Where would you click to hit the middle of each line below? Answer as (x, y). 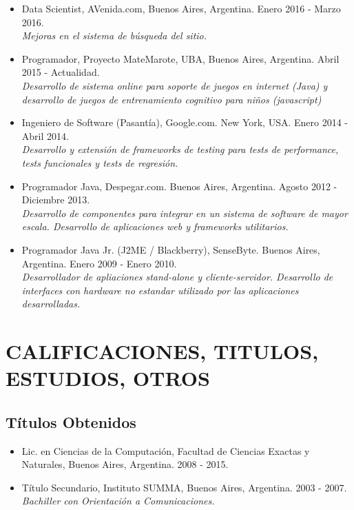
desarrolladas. (51, 304)
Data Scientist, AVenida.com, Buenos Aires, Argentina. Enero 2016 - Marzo (181, 8)
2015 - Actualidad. (61, 72)
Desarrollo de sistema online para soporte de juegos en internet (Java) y (175, 85)
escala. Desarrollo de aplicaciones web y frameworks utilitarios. (155, 226)
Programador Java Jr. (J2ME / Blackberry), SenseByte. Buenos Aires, (171, 249)
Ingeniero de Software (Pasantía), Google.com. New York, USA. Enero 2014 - (185, 122)
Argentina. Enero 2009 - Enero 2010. (99, 263)
